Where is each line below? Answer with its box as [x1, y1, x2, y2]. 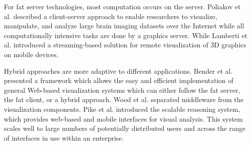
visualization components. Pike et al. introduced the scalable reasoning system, [4, 104, 240, 114]
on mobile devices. [4, 49, 59, 59]
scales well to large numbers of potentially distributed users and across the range [4, 123, 246, 133]
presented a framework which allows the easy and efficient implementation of [4, 75, 234, 85]
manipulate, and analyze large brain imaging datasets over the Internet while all [4, 21, 244, 31]
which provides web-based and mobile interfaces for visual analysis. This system [4, 113, 243, 124]
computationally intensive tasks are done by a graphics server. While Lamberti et [4, 30, 248, 40]
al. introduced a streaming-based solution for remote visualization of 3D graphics [4, 40, 247, 50]
